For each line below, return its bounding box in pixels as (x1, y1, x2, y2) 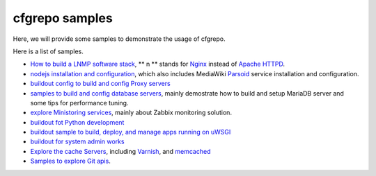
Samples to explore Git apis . (30, 157, 111, 166)
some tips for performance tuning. (30, 98, 129, 107)
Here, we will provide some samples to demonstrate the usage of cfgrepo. (13, 35, 226, 43)
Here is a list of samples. (13, 47, 84, 55)
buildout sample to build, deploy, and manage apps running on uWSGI (30, 128, 231, 137)
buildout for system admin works (30, 137, 125, 146)
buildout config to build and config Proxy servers (30, 80, 171, 88)
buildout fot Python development (30, 118, 125, 126)
